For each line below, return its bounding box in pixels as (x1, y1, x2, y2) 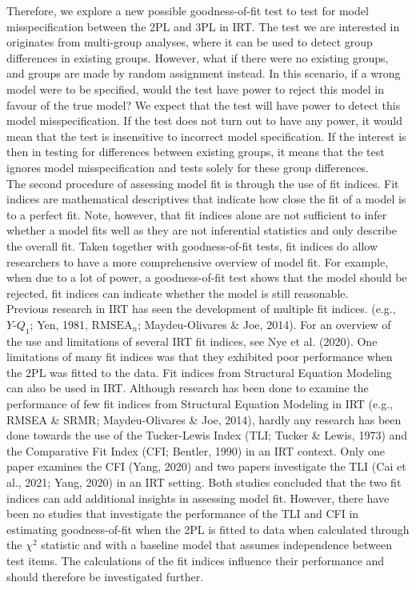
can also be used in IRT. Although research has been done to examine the (6, 379, 369, 396)
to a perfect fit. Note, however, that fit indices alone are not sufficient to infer (6, 206, 387, 223)
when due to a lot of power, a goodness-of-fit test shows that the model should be (6, 269, 407, 286)
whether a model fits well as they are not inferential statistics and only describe (6, 222, 397, 239)
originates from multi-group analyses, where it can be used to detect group (6, 34, 373, 50)
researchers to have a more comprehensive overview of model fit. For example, (6, 253, 389, 270)
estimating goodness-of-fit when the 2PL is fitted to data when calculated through (6, 520, 410, 537)
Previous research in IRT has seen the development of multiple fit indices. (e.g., (6, 300, 396, 317)
